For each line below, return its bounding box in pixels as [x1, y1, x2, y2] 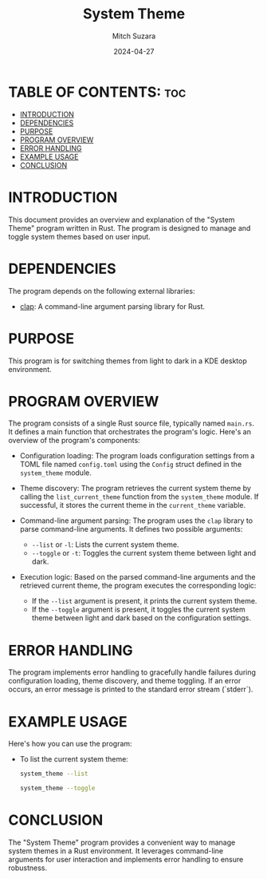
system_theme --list [19, 770, 88, 778]
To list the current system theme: [19, 754, 129, 764]
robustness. [8, 863, 48, 873]
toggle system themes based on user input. [8, 232, 151, 241]
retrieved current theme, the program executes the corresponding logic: [19, 580, 257, 591]
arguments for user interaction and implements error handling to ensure [8, 855, 244, 864]
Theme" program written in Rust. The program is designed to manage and [8, 223, 251, 232]
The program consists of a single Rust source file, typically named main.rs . [8, 418, 255, 428]
